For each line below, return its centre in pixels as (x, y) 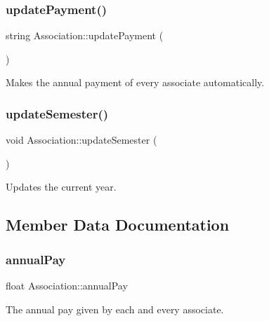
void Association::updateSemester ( (81, 140)
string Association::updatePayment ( (85, 35)
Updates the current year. (61, 187)
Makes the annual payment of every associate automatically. (135, 82)
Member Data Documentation (118, 225)
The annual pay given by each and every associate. (115, 309)
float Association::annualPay (67, 285)
